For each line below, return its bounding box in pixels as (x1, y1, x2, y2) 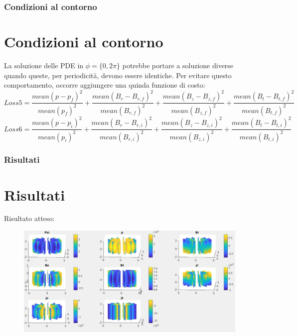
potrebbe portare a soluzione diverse (122, 60, 234, 70)
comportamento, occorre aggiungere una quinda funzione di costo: (4, 80, 205, 90)
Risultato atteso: (4, 213, 55, 224)
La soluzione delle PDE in (4, 60, 84, 70)
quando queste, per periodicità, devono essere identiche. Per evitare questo (4, 70, 232, 80)
